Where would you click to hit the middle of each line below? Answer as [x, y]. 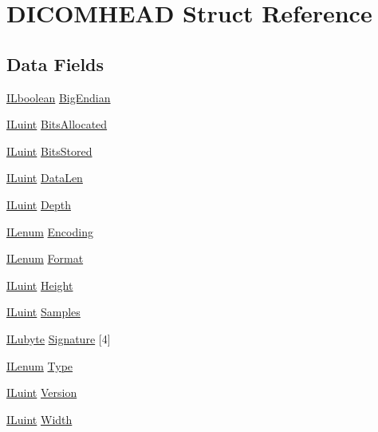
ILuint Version [42, 392]
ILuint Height [40, 285]
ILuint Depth [39, 204]
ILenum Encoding [50, 231]
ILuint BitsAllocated [57, 124]
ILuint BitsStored [49, 151]
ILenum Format [45, 258]
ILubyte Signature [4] [59, 338]
